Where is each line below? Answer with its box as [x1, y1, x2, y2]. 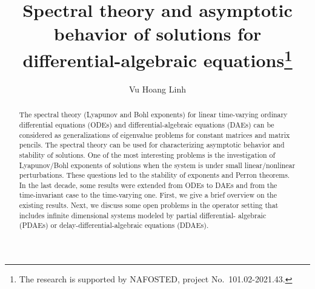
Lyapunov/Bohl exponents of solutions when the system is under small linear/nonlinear [19, 160, 296, 170]
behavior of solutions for [53, 21, 262, 46]
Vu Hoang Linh [129, 82, 186, 95]
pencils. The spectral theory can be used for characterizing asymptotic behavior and [19, 140, 285, 150]
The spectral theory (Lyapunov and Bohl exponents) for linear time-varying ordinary [19, 109, 288, 120]
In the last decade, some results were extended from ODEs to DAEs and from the [19, 180, 277, 190]
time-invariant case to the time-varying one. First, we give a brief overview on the [19, 190, 277, 200]
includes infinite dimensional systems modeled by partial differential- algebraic [19, 210, 267, 220]
